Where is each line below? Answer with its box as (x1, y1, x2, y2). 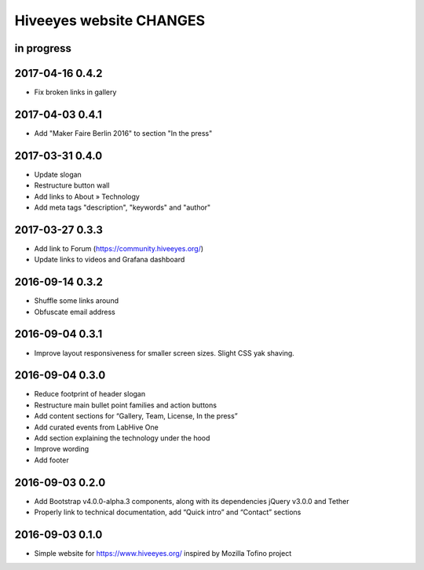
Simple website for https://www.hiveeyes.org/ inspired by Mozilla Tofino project (34, 549, 292, 558)
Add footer (34, 455, 70, 465)
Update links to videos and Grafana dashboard (34, 255, 185, 265)
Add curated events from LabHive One (34, 422, 159, 432)
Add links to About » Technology (34, 192, 141, 201)
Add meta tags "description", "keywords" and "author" (34, 203, 211, 212)
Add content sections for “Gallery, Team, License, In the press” (34, 411, 239, 421)
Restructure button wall (34, 181, 110, 190)
